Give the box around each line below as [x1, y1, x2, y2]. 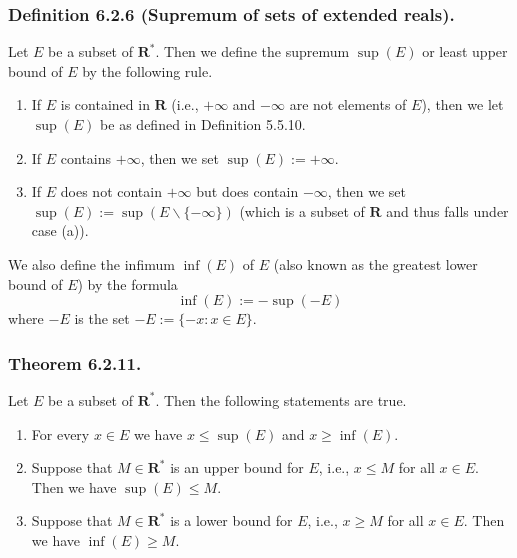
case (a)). [31, 220, 89, 241]
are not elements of [289, 94, 407, 115]
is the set [74, 308, 130, 329]
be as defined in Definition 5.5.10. [100, 114, 306, 134]
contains [60, 147, 112, 168]
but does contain [196, 181, 299, 202]
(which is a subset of [239, 200, 365, 221]
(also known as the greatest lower [273, 253, 478, 274]
